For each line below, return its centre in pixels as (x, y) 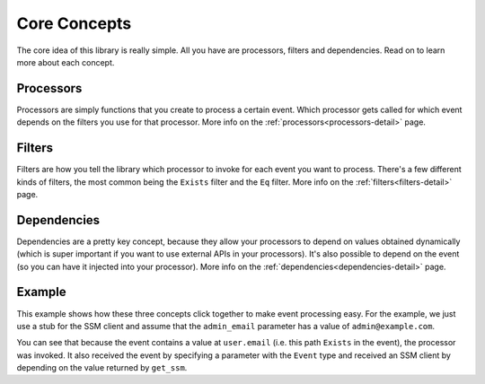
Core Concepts (74, 23)
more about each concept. (66, 62)
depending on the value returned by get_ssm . (102, 368)
